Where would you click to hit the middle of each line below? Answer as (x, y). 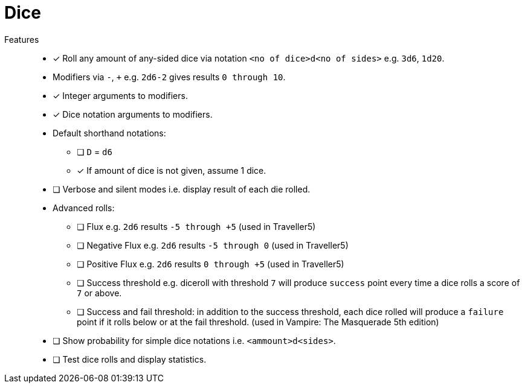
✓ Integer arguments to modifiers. (120, 95)
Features (22, 39)
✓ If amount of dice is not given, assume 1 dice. (172, 170)
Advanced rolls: (84, 208)
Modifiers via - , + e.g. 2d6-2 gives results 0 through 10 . (169, 77)
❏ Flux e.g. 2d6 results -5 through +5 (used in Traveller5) (196, 226)
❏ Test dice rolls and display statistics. (130, 359)
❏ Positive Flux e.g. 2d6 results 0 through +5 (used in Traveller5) (211, 264)
